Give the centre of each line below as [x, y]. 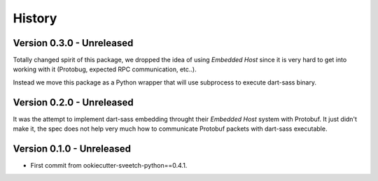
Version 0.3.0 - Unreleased [73, 43]
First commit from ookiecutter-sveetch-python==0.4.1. [109, 166]
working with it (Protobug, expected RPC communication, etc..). [105, 69]
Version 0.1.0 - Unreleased [72, 149]
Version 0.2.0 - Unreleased [73, 102]
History [35, 18]
